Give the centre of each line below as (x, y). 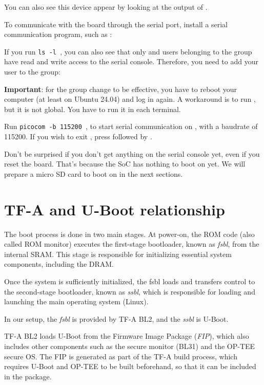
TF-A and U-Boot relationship (115, 209)
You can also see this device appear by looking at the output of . (106, 7)
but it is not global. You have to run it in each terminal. (93, 109)
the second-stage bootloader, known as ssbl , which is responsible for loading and (130, 291)
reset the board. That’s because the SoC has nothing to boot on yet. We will (125, 164)
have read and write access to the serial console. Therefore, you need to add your (131, 61)
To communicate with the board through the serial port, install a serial (116, 24)
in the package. (28, 376)
